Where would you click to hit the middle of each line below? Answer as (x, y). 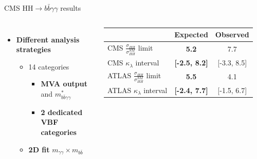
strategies (33, 49)
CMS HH (19, 8)
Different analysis (48, 39)
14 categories (49, 66)
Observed (232, 35)
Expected (191, 35)
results (71, 8)
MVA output (64, 84)
